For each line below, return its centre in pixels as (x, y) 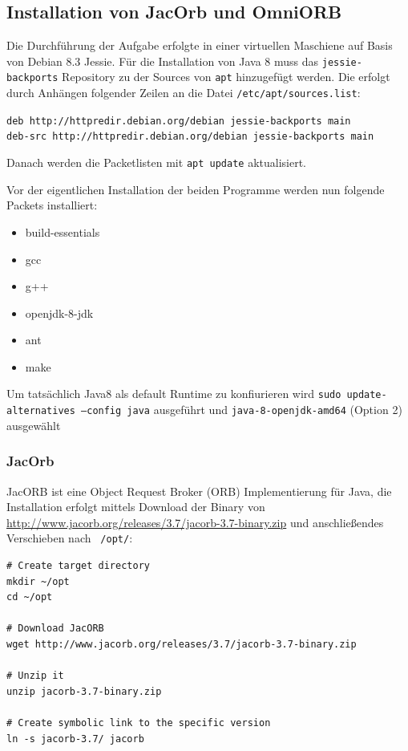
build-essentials (63, 231)
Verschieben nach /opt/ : (70, 538)
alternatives (41, 411)
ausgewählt (34, 425)
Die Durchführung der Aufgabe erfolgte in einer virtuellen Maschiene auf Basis (200, 45)
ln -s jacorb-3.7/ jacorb (75, 739)
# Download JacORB (55, 629)
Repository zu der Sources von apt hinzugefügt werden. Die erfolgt (226, 77)
